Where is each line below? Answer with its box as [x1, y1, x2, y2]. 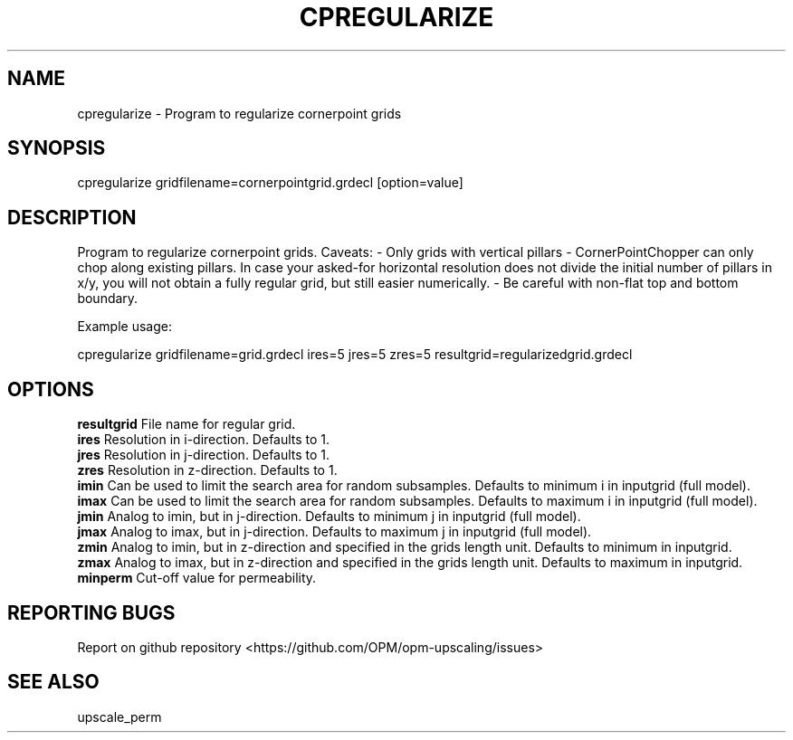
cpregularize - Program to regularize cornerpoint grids [77, 105, 402, 121]
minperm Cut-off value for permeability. [77, 570, 317, 586]
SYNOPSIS [7, 137, 106, 160]
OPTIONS [7, 377, 94, 401]
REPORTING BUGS [7, 601, 176, 624]
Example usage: [77, 318, 172, 335]
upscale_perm [77, 708, 162, 725]
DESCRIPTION [7, 205, 137, 229]
